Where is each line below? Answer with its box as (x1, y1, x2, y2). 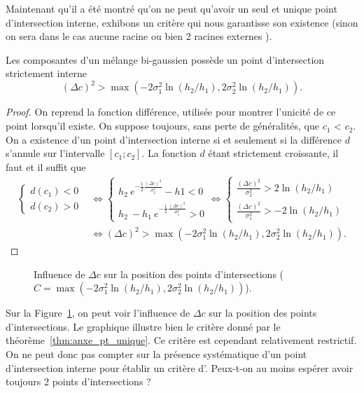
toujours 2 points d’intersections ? (6, 374, 151, 389)
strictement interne (6, 66, 87, 81)
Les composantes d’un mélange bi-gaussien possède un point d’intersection (6, 52, 325, 67)
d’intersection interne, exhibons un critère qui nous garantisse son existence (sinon (6, 15, 358, 29)
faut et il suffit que (6, 159, 86, 174)
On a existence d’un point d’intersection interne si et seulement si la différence (6, 132, 342, 146)
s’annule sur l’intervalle (6, 146, 105, 160)
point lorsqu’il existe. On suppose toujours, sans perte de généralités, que (6, 118, 320, 133)
